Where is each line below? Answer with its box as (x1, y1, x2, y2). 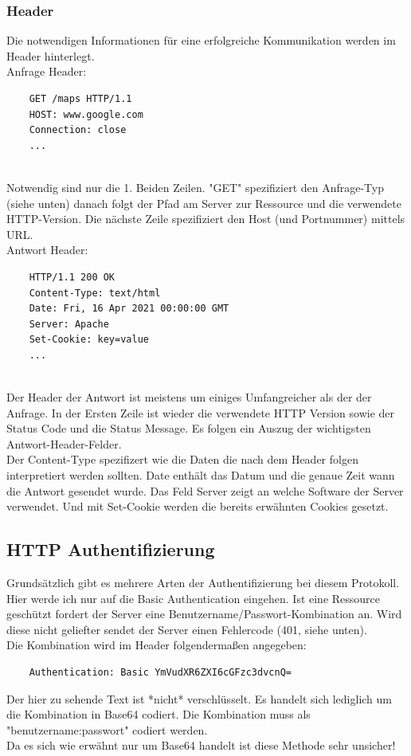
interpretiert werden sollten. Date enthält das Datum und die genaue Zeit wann (6, 467, 395, 484)
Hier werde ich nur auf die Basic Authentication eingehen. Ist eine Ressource (6, 590, 381, 606)
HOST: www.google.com (29, 108, 143, 120)
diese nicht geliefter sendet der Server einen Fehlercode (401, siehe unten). (6, 621, 367, 637)
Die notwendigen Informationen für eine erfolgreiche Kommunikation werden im (6, 32, 396, 49)
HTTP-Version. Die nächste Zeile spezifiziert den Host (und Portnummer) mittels (6, 210, 405, 227)
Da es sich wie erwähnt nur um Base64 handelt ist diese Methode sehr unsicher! (6, 737, 396, 754)
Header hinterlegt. (6, 47, 95, 64)
